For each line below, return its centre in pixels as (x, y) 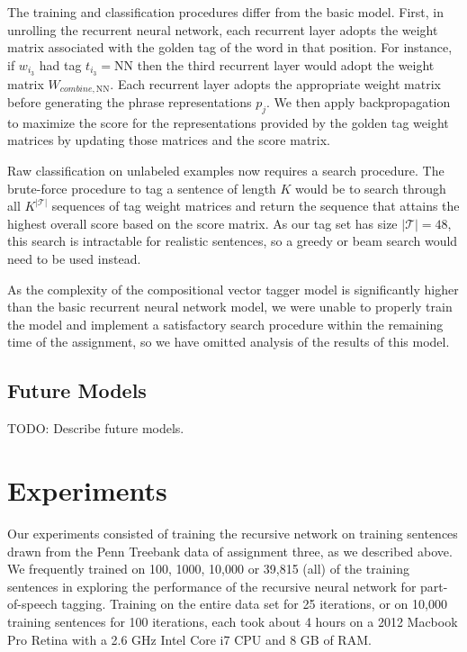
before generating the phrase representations (130, 102)
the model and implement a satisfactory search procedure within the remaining (225, 324)
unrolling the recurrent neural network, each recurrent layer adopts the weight (223, 29)
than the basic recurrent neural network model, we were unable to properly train (230, 307)
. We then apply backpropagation (359, 102)
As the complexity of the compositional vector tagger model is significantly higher (233, 289)
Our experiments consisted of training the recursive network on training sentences (233, 533)
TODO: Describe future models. (96, 428)
